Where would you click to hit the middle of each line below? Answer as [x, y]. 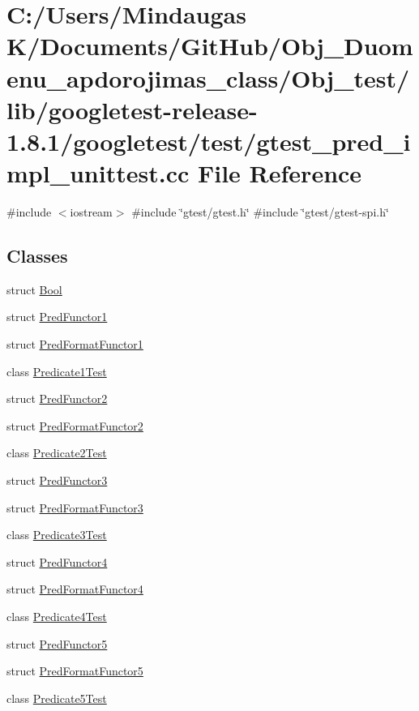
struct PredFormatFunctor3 [75, 507]
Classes [37, 256]
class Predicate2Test [57, 453]
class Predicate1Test [57, 371]
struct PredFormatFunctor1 [75, 344]
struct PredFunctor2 [57, 398]
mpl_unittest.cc [98, 173]
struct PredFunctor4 [57, 561]
